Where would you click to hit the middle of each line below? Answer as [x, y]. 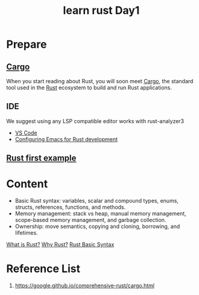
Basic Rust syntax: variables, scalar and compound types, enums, [97, 201]
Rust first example [41, 158]
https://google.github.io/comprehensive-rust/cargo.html [85, 286]
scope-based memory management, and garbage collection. [90, 220]
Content [27, 184]
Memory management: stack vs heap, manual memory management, [101, 214]
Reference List [43, 269]
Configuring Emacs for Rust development [66, 139]
